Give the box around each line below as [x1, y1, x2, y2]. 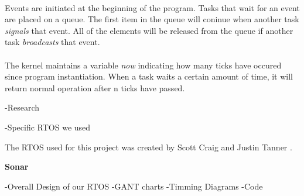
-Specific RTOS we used [5, 121, 91, 133]
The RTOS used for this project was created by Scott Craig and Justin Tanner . [5, 140, 292, 153]
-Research [5, 101, 40, 114]
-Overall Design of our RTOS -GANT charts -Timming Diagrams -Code [5, 180, 263, 192]
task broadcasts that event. [5, 36, 100, 48]
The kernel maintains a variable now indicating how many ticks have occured [5, 59, 282, 71]
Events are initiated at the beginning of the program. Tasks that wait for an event [5, 1, 300, 13]
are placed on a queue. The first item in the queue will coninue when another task [5, 13, 299, 25]
